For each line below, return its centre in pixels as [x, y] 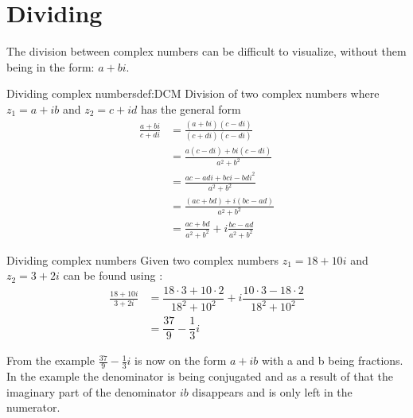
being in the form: [51, 66]
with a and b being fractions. [333, 360]
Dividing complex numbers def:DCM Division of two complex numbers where [193, 93]
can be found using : [113, 275]
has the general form [191, 108]
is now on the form [181, 360]
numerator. [33, 407]
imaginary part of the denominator [92, 391]
